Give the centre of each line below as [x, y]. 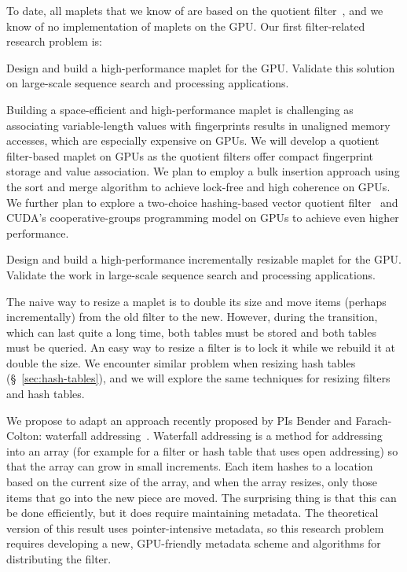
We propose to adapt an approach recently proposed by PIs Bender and [179, 420]
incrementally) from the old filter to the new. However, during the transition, [192, 317]
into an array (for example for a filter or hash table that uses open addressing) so [202, 450]
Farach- [374, 420]
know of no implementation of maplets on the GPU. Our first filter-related [186, 26]
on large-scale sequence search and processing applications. [148, 83]
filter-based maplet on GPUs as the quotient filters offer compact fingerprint [190, 155]
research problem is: [54, 41]
